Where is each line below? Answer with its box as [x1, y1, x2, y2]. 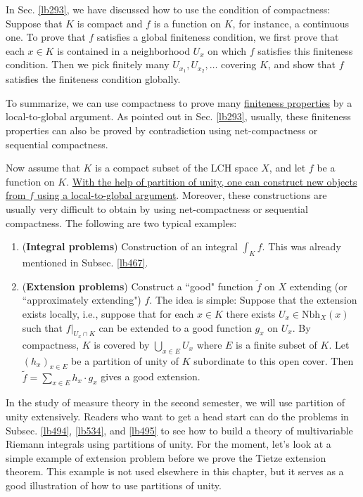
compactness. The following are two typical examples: [6, 215, 237, 230]
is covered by [94, 337, 150, 351]
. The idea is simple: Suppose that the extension [149, 292, 357, 307]
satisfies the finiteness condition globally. [6, 72, 181, 86]
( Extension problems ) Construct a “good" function [22, 278, 253, 293]
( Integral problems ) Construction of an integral [22, 239, 238, 254]
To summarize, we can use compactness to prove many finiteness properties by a [6, 95, 352, 110]
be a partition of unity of [71, 353, 179, 368]
